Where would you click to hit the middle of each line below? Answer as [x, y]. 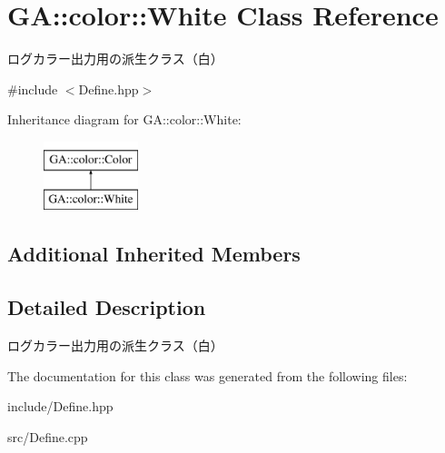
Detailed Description [107, 307]
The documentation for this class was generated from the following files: [208, 375]
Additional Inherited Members [154, 254]
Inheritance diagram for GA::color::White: [124, 119]
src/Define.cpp [48, 436]
